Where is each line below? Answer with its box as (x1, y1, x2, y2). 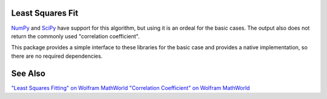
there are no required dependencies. (11, 52, 103, 60)
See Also (11, 68, 45, 78)
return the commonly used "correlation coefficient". (11, 32, 140, 39)
